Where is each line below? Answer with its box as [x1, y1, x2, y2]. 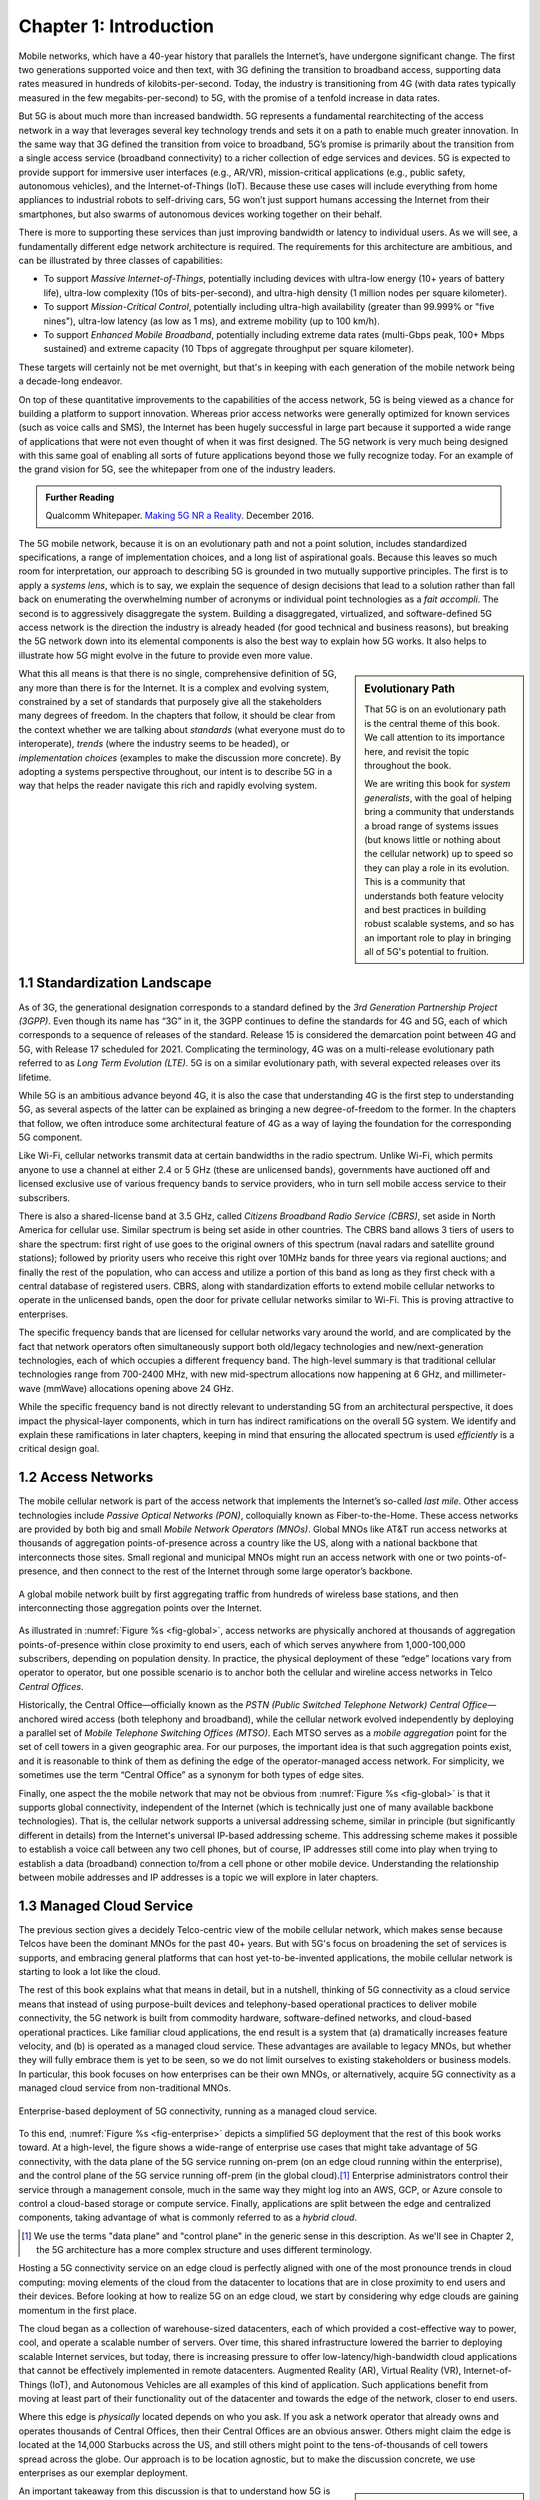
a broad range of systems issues [364, 820, 499, 832]
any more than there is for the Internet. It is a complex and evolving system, [18, 681, 330, 694]
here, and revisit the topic [364, 745, 470, 757]
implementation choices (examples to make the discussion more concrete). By [18, 751, 342, 764]
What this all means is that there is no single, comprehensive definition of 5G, [18, 668, 337, 680]
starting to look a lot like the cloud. [18, 1966, 161, 1978]
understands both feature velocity [364, 890, 504, 902]
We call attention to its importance [364, 731, 505, 744]
